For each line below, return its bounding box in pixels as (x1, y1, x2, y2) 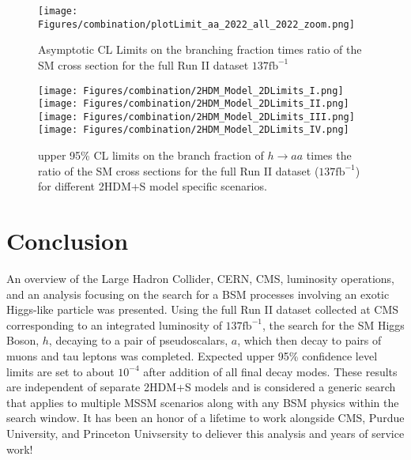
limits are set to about (6, 363, 115, 379)
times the (306, 147, 352, 164)
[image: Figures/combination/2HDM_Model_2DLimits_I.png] (38, 85, 344, 96)
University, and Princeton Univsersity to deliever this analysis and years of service (6, 424, 405, 441)
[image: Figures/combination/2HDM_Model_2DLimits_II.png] (38, 98, 349, 110)
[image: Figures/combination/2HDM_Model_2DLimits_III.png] (38, 111, 355, 123)
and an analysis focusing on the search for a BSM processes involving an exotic (6, 285, 390, 302)
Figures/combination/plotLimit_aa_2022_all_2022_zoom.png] (38, 18, 355, 30)
